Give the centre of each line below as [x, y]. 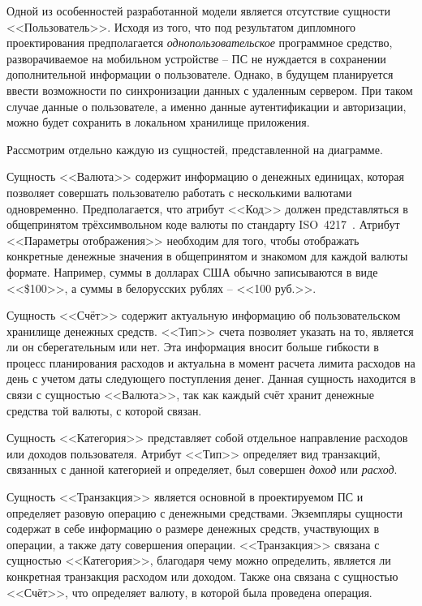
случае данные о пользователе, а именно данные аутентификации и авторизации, [207, 106]
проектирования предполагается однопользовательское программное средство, [200, 43]
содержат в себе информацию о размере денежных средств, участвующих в [193, 529]
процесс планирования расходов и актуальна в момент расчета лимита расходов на [211, 362]
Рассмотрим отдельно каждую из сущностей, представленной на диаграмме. [195, 149]
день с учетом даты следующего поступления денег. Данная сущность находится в [211, 378]
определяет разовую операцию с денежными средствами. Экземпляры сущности [205, 512]
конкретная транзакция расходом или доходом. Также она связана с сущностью [202, 576]
